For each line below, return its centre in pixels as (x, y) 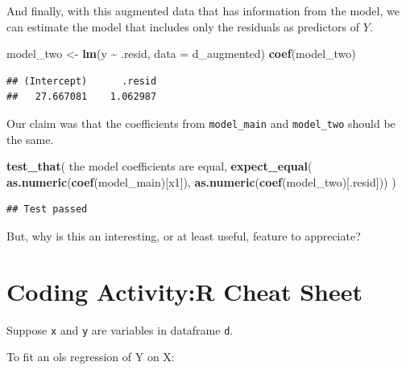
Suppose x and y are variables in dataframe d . (120, 329)
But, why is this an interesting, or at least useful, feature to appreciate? (184, 236)
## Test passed (47, 210)
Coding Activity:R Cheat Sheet (184, 291)
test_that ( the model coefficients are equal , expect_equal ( (159, 166)
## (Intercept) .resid (82, 81)
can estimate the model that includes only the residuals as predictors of (183, 26)
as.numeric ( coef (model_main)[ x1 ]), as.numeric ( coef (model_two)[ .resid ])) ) (201, 181)
